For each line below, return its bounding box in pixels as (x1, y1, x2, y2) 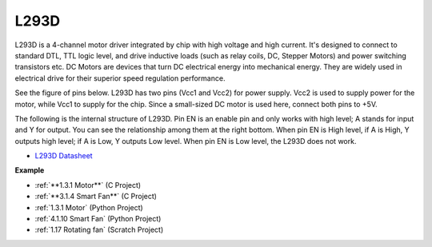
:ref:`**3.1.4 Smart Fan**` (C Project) (34, 192, 158, 201)
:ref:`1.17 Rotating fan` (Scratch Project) (34, 225, 164, 235)
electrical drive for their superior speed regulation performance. (14, 73, 226, 83)
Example (14, 165, 45, 175)
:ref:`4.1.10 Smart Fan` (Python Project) (34, 214, 162, 224)
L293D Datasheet (34, 151, 93, 161)
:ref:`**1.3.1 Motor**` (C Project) (34, 180, 142, 189)
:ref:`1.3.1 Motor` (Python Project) (34, 202, 143, 212)
